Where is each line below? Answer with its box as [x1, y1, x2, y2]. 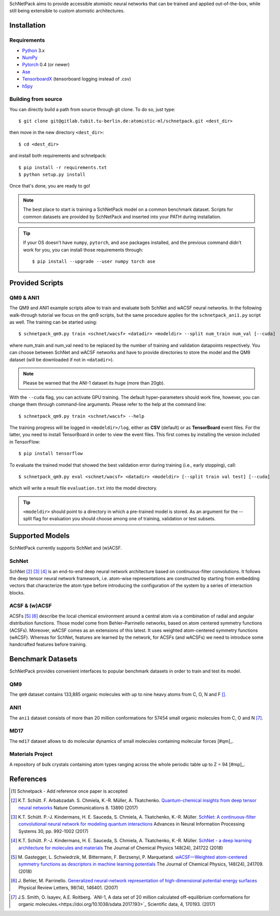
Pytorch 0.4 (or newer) [22, 62, 70, 68]
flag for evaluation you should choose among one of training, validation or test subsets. [33, 516, 216, 522]
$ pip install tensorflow [18, 451, 83, 456]
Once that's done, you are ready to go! [9, 183, 90, 189]
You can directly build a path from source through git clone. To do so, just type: [9, 106, 175, 112]
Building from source [9, 96, 63, 103]
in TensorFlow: [9, 439, 41, 445]
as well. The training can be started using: [9, 319, 98, 326]
